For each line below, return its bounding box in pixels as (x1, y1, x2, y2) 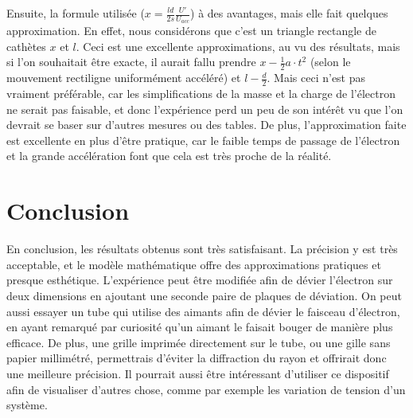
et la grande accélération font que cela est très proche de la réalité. (6, 147, 332, 164)
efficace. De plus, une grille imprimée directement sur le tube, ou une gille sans (6, 334, 391, 350)
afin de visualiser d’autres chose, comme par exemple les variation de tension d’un (6, 381, 406, 397)
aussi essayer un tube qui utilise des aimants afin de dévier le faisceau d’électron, (6, 303, 400, 319)
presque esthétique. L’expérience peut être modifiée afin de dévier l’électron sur (6, 272, 393, 288)
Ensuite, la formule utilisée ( (6, 5, 145, 21)
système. (6, 397, 48, 413)
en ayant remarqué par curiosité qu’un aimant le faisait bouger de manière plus (6, 318, 393, 335)
